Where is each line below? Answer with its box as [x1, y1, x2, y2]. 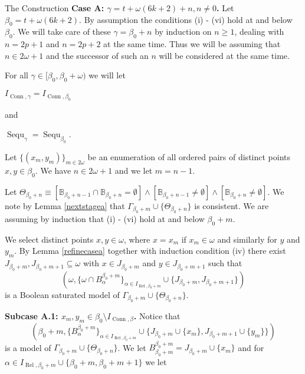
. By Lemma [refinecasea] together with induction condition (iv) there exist [14, 244, 286, 257]
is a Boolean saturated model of [5, 288, 120, 300]
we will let [88, 69, 126, 81]
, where [123, 233, 150, 245]
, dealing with [234, 25, 284, 38]
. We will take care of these [12, 25, 111, 38]
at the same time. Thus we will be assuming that [103, 38, 281, 50]
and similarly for [217, 233, 277, 245]
